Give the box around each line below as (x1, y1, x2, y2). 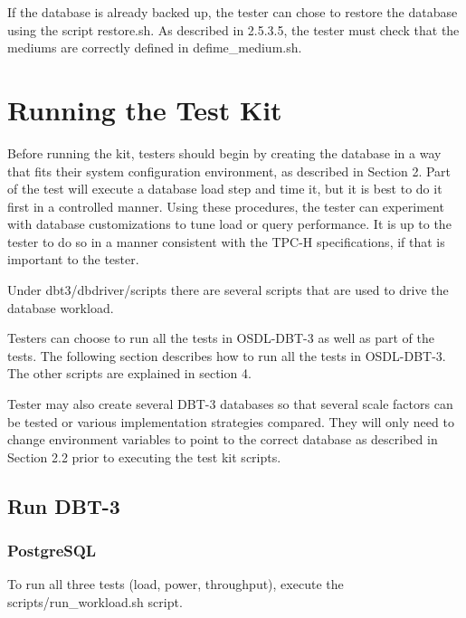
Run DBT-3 (7, 491, 120, 519)
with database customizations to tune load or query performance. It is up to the (7, 214, 452, 233)
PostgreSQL (7, 539, 97, 562)
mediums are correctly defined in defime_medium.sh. (7, 38, 302, 57)
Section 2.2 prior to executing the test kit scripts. (7, 447, 281, 466)
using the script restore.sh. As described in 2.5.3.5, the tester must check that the (7, 20, 460, 39)
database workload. (7, 298, 114, 317)
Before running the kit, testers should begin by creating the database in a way (7, 143, 442, 162)
